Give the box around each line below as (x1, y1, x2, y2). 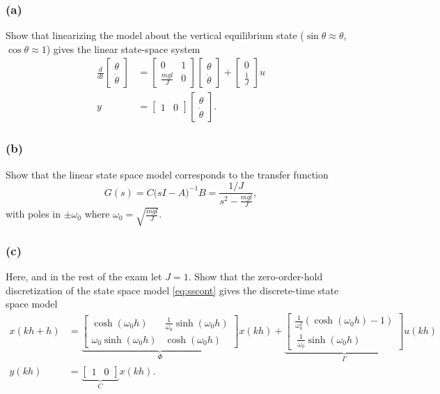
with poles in (6, 206, 61, 221)
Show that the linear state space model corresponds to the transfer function (6, 167, 329, 181)
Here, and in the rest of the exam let (6, 269, 162, 284)
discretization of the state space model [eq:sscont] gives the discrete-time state (6, 282, 339, 297)
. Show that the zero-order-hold (188, 269, 323, 284)
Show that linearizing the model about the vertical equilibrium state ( (6, 28, 304, 43)
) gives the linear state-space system (46, 41, 201, 56)
